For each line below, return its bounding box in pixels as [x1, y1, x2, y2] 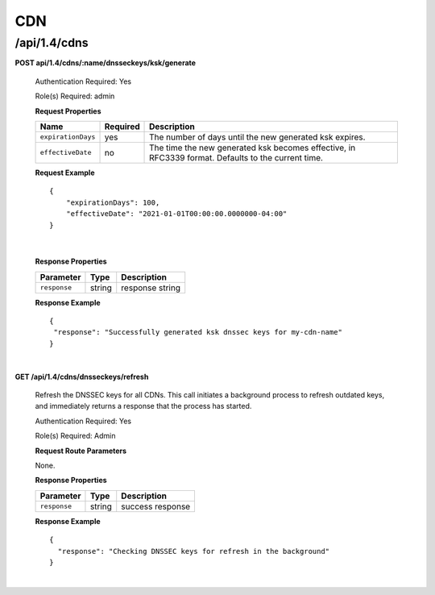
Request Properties [35, 106, 101, 116]
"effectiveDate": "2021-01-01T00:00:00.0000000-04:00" [65, 210, 288, 218]
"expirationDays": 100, [65, 198, 160, 207]
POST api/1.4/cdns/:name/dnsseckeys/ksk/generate [14, 58, 197, 68]
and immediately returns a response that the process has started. [35, 402, 252, 411]
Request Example [35, 168, 95, 177]
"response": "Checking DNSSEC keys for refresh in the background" [57, 547, 330, 555]
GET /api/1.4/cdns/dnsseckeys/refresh [14, 372, 149, 381]
